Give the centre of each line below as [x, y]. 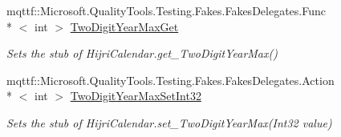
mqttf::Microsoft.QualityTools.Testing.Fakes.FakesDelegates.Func [166, 10]
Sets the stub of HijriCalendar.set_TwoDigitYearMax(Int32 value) [169, 122]
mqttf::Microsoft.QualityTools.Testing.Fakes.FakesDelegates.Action [170, 80]
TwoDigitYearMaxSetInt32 [136, 96]
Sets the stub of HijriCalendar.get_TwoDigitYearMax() [142, 53]
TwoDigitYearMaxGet [124, 26]
